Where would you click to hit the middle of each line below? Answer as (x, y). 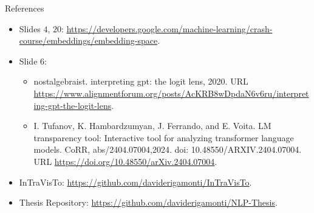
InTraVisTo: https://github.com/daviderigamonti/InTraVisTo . (135, 182)
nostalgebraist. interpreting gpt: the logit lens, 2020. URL (141, 81)
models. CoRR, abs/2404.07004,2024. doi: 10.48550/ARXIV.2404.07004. (168, 149)
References (25, 8)
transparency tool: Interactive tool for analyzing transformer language (164, 137)
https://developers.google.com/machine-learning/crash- (169, 28)
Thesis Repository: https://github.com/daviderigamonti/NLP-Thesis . (148, 202)
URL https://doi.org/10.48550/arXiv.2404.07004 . (125, 161)
